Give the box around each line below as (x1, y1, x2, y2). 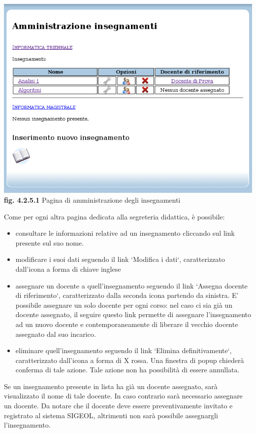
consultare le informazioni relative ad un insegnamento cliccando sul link (15, 228, 235, 238)
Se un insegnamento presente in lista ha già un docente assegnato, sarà (4, 381, 218, 391)
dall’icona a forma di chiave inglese (15, 263, 121, 274)
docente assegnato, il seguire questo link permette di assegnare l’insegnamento (15, 309, 251, 320)
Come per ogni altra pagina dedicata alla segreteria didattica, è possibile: (4, 211, 225, 221)
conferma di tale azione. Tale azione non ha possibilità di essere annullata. (15, 364, 240, 375)
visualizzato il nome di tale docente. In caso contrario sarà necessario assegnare (4, 391, 243, 401)
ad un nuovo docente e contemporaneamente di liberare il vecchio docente (15, 319, 238, 329)
